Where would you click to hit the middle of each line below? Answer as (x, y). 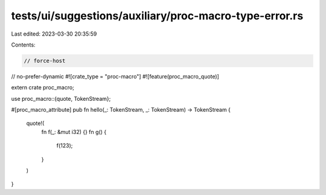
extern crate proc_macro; (43, 88)
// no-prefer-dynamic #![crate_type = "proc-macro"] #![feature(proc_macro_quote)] (115, 76)
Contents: (23, 45)
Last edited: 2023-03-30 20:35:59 (54, 34)
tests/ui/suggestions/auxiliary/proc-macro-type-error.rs (157, 16)
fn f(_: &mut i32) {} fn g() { (74, 132)
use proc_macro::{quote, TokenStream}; (61, 98)
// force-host (45, 61)
